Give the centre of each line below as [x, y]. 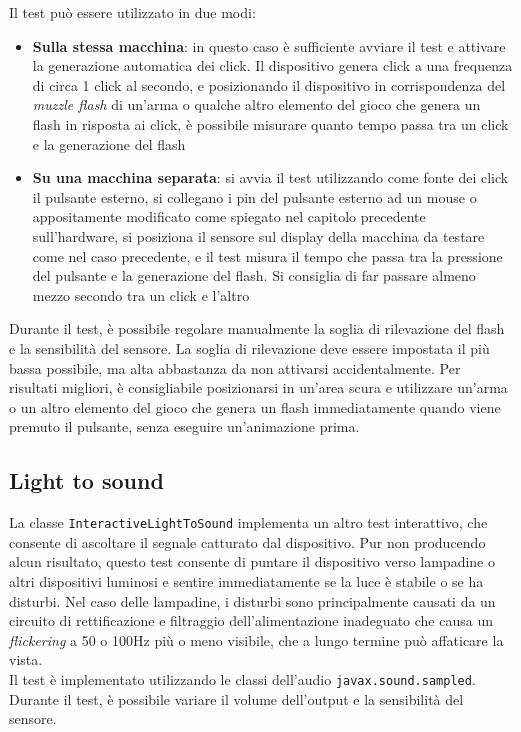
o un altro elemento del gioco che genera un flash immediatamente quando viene [255, 406]
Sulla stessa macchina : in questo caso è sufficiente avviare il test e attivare [269, 45]
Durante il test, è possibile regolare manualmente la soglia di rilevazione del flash [257, 328]
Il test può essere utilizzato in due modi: [132, 12]
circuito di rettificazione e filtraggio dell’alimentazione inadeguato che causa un [251, 620]
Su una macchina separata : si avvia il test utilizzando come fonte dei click [270, 177]
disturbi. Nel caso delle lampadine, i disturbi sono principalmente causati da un [252, 600]
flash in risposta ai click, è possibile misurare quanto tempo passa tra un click [270, 123]
